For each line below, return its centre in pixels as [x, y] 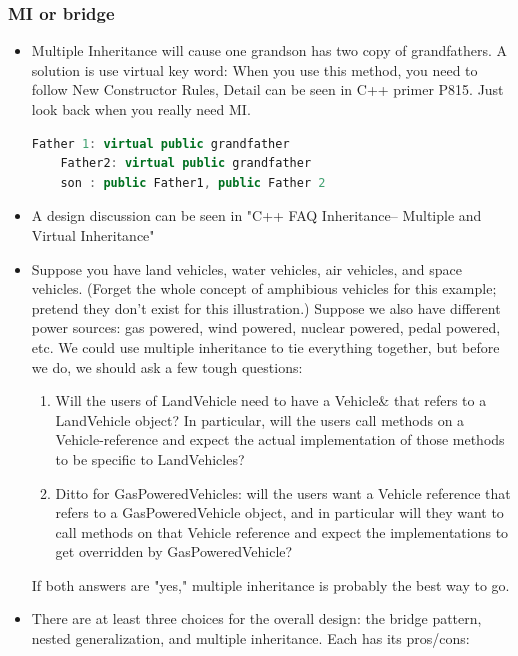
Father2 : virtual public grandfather [186, 163]
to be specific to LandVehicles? [150, 458]
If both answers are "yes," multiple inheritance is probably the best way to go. [270, 584]
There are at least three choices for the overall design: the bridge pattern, [256, 618]
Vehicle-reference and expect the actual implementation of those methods [280, 439]
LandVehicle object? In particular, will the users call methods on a [260, 419]
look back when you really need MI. [141, 109]
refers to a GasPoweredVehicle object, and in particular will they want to [279, 512]
